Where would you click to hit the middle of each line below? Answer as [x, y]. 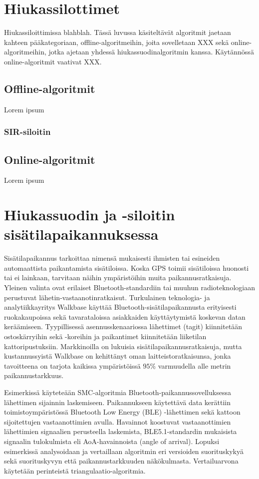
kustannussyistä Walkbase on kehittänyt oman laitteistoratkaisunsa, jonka [118, 356]
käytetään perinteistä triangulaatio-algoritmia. [75, 470]
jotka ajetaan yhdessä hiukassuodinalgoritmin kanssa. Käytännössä [151, 52]
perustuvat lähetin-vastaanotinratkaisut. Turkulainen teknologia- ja [107, 297]
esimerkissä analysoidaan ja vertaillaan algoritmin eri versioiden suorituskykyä [124, 451]
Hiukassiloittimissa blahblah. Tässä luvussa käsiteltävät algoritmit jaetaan [118, 32]
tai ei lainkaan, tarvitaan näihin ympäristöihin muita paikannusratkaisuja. [118, 277]
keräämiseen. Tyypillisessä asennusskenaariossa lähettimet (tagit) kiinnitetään [123, 326]
